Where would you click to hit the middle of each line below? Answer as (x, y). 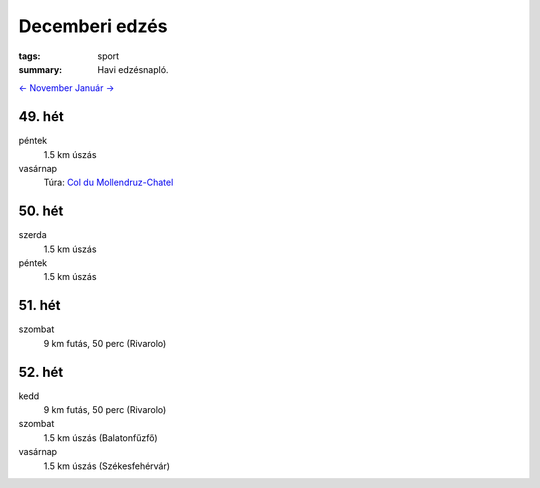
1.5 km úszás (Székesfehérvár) (106, 466)
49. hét (41, 116)
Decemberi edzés (93, 26)
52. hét (41, 371)
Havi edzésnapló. (133, 69)
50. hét (41, 211)
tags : (29, 56)
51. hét (39, 305)
